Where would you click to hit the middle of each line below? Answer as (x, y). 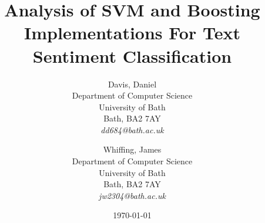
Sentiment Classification (132, 55)
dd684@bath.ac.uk (132, 129)
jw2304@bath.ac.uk (132, 195)
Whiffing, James (132, 149)
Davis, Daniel (132, 84)
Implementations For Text (132, 33)
